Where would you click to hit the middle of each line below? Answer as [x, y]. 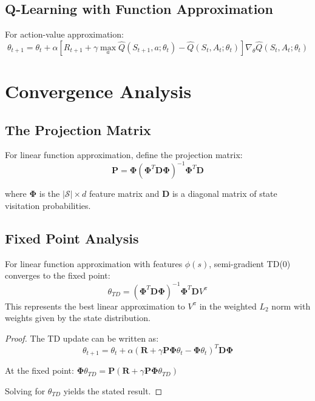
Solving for [25, 390]
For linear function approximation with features [94, 263]
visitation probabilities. [48, 206]
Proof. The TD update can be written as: [82, 338]
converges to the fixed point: [58, 275]
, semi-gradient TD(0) [250, 263]
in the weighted [228, 306]
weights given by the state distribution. [78, 318]
